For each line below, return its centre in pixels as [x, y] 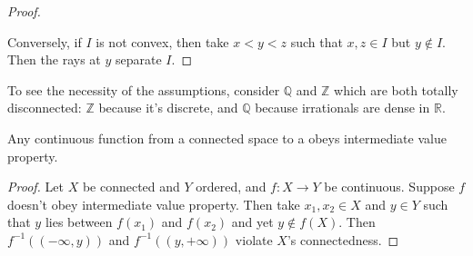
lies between [79, 222]
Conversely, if [45, 41]
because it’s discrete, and [168, 108]
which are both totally [396, 89]
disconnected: [45, 108]
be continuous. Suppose [389, 187]
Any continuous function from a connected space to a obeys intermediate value [227, 138]
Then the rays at [54, 59]
